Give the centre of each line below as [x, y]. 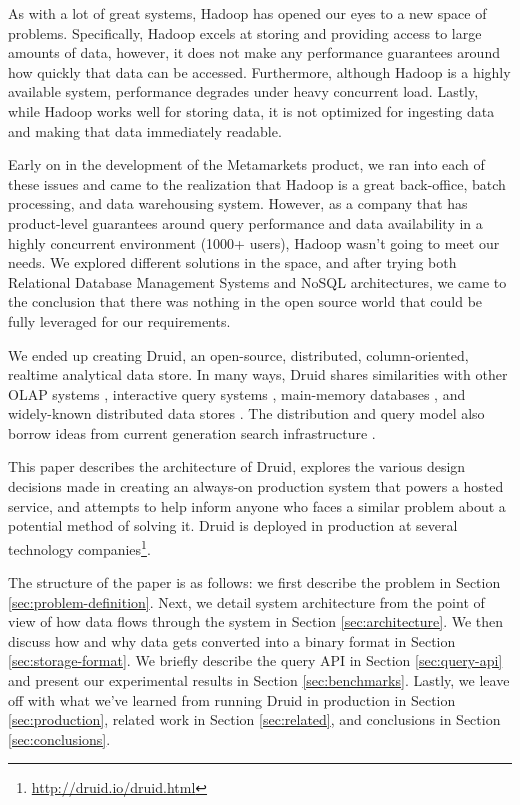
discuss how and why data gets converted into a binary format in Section [232, 640]
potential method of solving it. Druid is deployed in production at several [233, 525]
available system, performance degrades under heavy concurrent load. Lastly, [243, 91]
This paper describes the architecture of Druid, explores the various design [237, 466]
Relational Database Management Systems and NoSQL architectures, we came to [257, 281]
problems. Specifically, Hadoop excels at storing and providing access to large [245, 32]
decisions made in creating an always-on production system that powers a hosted [256, 486]
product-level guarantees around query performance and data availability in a [245, 222]
